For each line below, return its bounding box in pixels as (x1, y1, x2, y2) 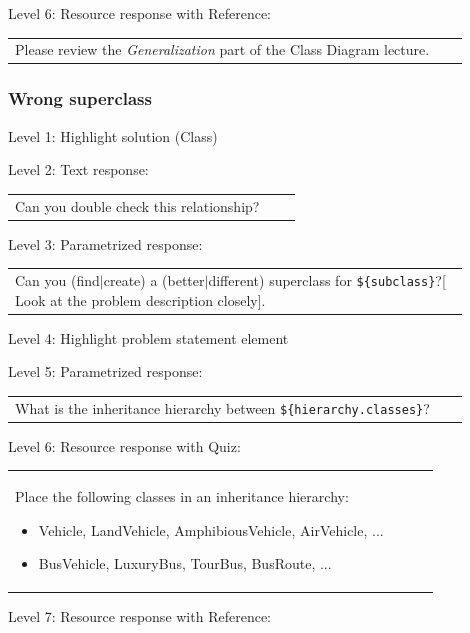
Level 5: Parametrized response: (8, 361, 203, 382)
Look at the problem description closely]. (15, 289, 266, 310)
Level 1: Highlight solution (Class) (8, 125, 218, 146)
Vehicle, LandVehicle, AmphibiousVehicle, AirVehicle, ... (38, 519, 384, 540)
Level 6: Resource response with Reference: (8, 3, 271, 23)
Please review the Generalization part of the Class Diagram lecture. (15, 39, 430, 60)
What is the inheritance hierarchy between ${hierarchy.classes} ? (15, 397, 430, 418)
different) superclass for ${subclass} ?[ (208, 270, 446, 291)
